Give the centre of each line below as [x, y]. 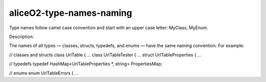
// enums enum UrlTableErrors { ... [44, 73]
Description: [21, 37]
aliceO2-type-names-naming [71, 13]
